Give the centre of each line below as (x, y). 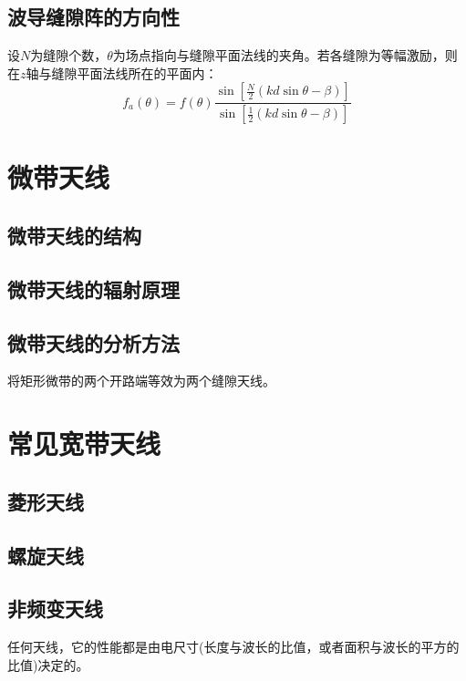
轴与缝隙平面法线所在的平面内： (122, 72)
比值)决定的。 (48, 664)
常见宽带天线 (84, 444)
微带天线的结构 (74, 236)
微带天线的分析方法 (93, 342)
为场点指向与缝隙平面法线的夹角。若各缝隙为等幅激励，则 (285, 55)
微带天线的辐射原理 (93, 289)
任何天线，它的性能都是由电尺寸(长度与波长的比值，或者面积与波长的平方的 (233, 647)
